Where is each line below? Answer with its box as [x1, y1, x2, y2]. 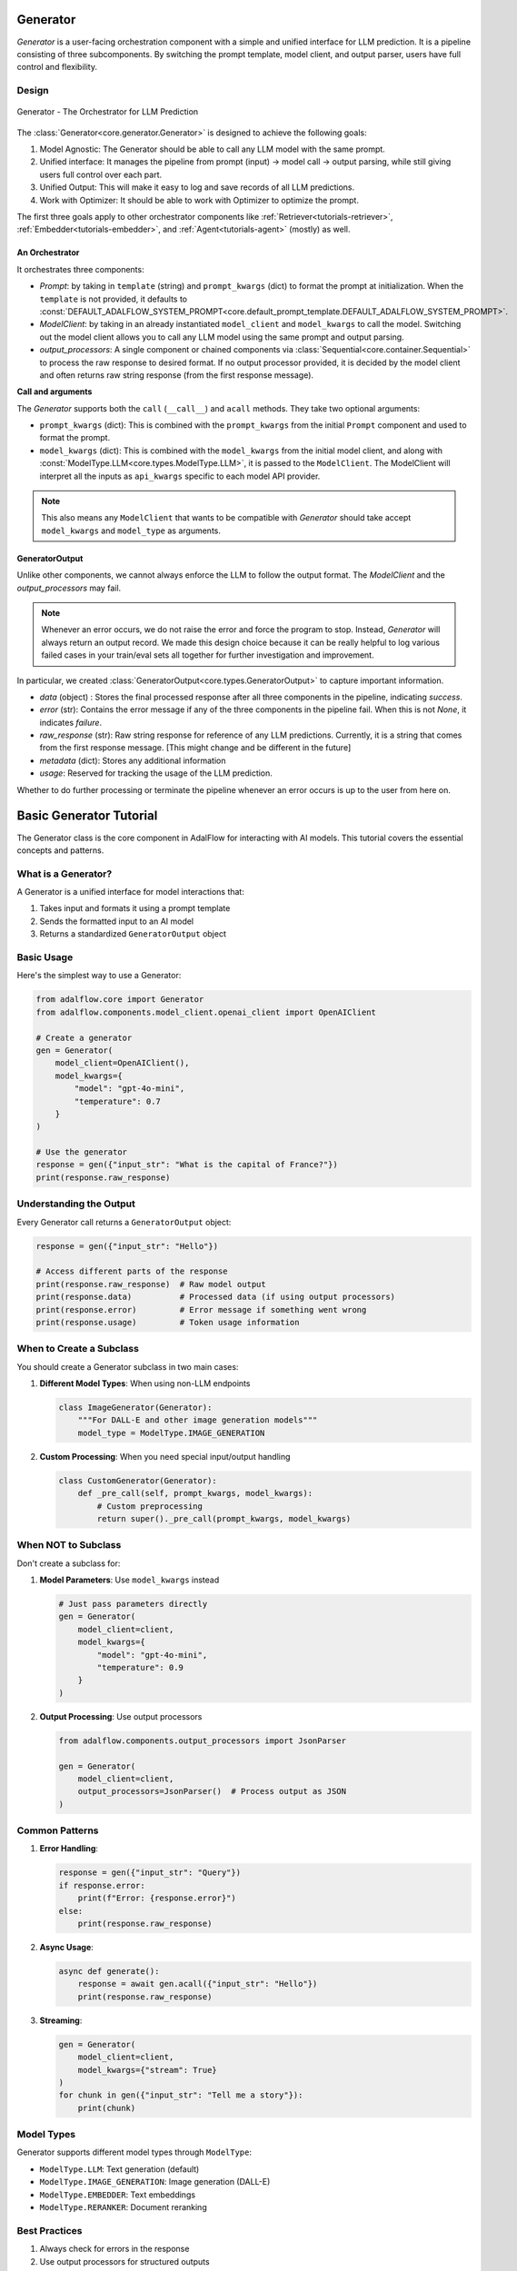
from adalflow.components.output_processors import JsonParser [58, 1735, 347, 1746]
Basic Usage [16, 951, 74, 964]
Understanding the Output [16, 1197, 136, 1210]
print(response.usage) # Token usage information [35, 1317, 300, 1327]
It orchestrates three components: [16, 263, 144, 274]
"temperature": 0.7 [74, 1096, 161, 1106]
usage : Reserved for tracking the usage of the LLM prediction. [39, 768, 273, 778]
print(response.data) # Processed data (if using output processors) [35, 1292, 395, 1303]
